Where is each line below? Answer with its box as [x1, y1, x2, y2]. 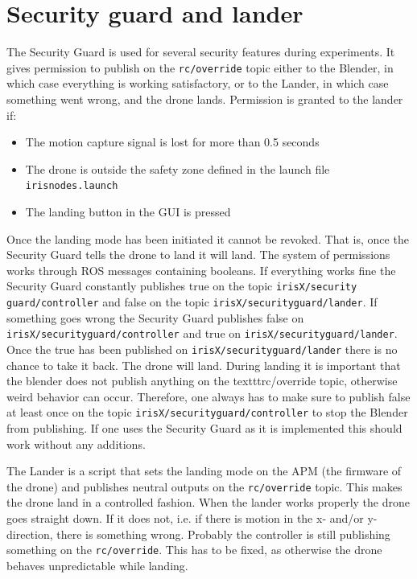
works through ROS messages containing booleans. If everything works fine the [6, 261, 396, 278]
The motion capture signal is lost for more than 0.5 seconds [25, 133, 320, 150]
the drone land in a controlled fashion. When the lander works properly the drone [6, 494, 410, 511]
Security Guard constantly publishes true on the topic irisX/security [6, 277, 357, 294]
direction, [6, 525, 53, 542]
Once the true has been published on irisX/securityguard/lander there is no [6, 340, 398, 357]
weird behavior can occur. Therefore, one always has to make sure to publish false [6, 388, 411, 404]
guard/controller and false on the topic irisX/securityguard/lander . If [6, 294, 378, 310]
